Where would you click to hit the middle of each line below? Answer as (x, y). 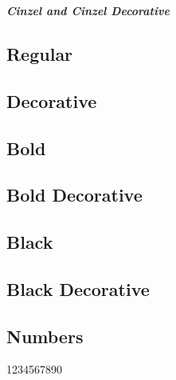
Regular (40, 53)
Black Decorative (78, 288)
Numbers (45, 336)
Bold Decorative (74, 195)
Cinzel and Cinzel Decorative (88, 10)
